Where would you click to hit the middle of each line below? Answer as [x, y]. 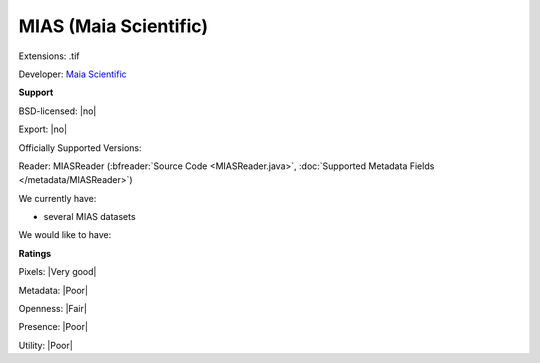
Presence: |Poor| [53, 327]
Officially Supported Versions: [80, 147]
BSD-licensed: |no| [57, 111]
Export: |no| [43, 129]
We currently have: [57, 198]
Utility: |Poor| [46, 345]
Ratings [35, 253]
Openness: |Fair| [52, 309]
